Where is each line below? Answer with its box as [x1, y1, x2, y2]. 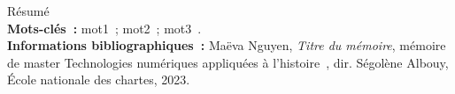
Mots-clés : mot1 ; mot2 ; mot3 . [7, 18, 202, 37]
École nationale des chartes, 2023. [7, 70, 190, 89]
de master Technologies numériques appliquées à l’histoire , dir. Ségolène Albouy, [7, 53, 449, 71]
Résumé [7, 2, 50, 19]
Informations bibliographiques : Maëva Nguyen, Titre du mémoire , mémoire [7, 36, 446, 54]
